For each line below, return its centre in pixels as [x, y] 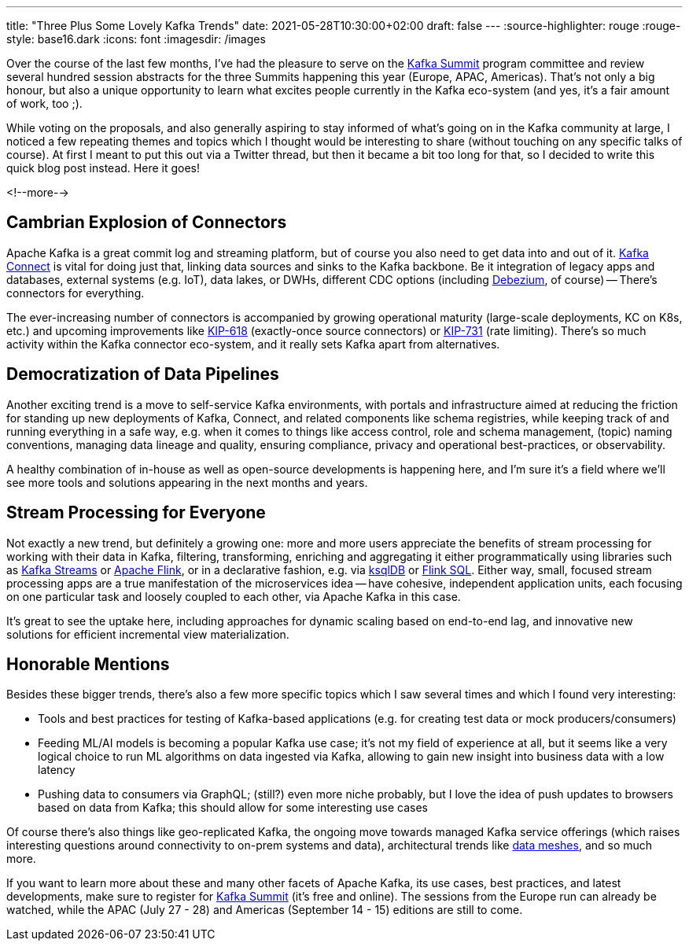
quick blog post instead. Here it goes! [103, 168]
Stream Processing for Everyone [136, 513]
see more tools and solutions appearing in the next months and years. [187, 482]
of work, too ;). [44, 103]
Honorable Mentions [88, 664]
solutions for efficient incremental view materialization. [148, 634]
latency [57, 770]
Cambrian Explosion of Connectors [147, 223]
